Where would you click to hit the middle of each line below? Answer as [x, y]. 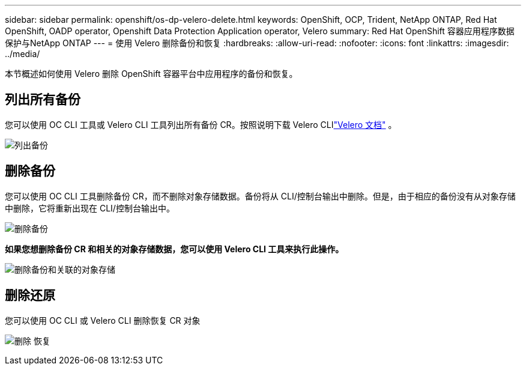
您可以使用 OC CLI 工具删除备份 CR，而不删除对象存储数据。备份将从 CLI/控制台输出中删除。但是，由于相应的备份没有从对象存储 [260, 196]
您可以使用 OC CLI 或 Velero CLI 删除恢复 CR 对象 [103, 320]
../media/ [23, 54]
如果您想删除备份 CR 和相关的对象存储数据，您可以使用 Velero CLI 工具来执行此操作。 [174, 249]
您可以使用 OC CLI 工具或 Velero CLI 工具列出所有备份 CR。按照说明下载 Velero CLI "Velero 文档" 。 [201, 124]
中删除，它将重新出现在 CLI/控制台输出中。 [90, 208]
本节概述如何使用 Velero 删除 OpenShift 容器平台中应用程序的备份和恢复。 [151, 74]
